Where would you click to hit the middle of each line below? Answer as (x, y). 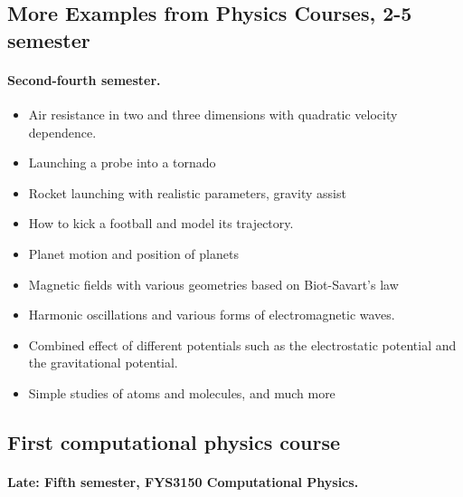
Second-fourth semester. (84, 79)
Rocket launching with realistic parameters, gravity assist (187, 192)
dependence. (62, 132)
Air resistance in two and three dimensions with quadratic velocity (213, 114)
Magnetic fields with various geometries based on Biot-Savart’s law (213, 284)
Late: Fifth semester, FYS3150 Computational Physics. (183, 481)
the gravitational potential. (103, 363)
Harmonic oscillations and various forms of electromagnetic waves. (212, 315)
